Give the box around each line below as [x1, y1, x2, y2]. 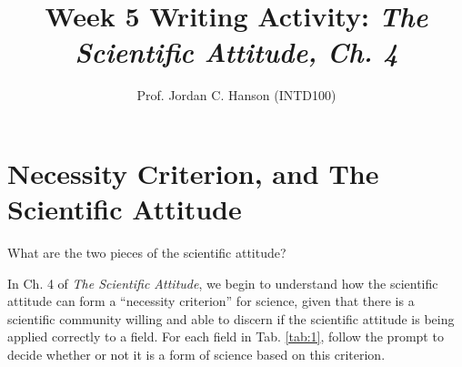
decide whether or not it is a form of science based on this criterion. [7, 345, 386, 363]
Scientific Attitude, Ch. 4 [75, 33, 398, 71]
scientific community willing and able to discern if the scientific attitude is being [7, 309, 455, 328]
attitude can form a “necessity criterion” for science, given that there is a [7, 291, 415, 311]
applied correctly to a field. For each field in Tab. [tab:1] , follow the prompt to [7, 327, 444, 346]
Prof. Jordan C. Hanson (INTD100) [136, 86, 336, 105]
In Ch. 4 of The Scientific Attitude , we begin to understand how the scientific [7, 273, 438, 292]
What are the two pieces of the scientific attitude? [7, 243, 286, 262]
